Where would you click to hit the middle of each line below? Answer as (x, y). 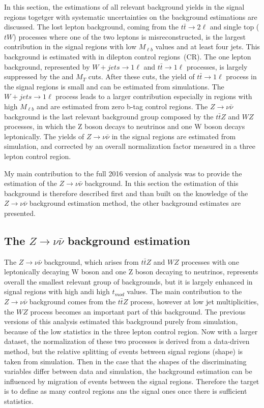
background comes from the (72, 302)
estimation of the (31, 183)
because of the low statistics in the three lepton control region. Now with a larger (131, 331)
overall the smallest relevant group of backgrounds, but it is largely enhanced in (128, 281)
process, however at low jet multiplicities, (195, 302)
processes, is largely (217, 66)
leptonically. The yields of (44, 136)
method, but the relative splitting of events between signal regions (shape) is (124, 351)
